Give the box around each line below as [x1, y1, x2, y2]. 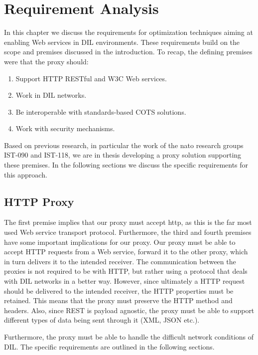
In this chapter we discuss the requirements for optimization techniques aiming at [4, 27, 253, 37]
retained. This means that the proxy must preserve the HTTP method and [4, 295, 233, 306]
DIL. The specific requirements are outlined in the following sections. [4, 341, 215, 352]
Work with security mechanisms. [15, 123, 115, 134]
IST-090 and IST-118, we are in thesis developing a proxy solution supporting [4, 150, 242, 160]
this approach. [4, 169, 47, 179]
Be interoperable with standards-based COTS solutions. [15, 106, 186, 117]
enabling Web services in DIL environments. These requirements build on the [4, 36, 240, 47]
